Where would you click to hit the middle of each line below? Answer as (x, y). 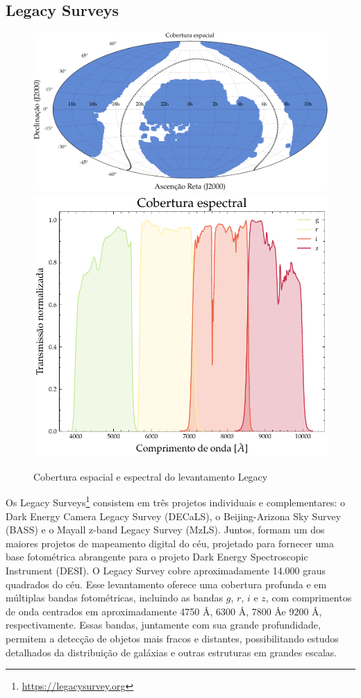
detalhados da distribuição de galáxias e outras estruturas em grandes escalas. (171, 652)
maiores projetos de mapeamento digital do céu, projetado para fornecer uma (170, 543)
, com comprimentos (309, 598)
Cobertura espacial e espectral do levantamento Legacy (151, 476)
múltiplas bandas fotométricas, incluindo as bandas (115, 598)
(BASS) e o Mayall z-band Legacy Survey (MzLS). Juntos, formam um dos (165, 530)
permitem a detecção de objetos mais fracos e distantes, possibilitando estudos (172, 638)
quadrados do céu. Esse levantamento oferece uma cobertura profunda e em (166, 584)
